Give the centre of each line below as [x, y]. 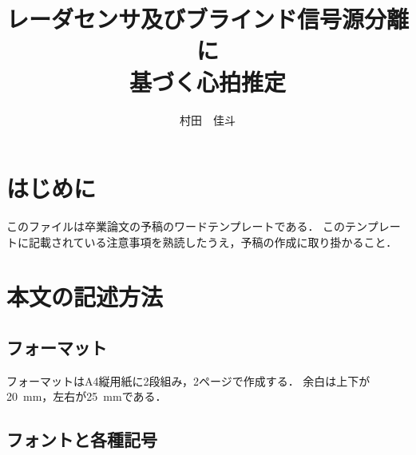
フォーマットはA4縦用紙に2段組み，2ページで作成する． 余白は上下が [188, 380]
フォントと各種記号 [82, 439]
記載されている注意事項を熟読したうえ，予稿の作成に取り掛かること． [213, 241]
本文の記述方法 [85, 297]
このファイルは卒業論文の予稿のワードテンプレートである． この [176, 226]
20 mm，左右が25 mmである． [87, 396]
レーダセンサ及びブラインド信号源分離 [208, 19]
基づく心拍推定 [207, 81]
